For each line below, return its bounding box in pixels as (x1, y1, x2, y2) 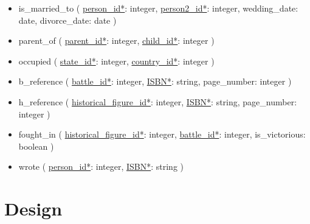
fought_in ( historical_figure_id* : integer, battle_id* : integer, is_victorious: (18, 128, 306, 141)
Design (4, 196, 63, 221)
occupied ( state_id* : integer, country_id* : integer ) (18, 54, 215, 67)
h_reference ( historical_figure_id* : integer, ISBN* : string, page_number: (18, 95, 297, 108)
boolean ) (18, 139, 54, 152)
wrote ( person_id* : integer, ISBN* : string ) (18, 160, 184, 173)
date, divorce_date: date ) (18, 13, 117, 26)
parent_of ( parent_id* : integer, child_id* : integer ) (18, 34, 215, 47)
